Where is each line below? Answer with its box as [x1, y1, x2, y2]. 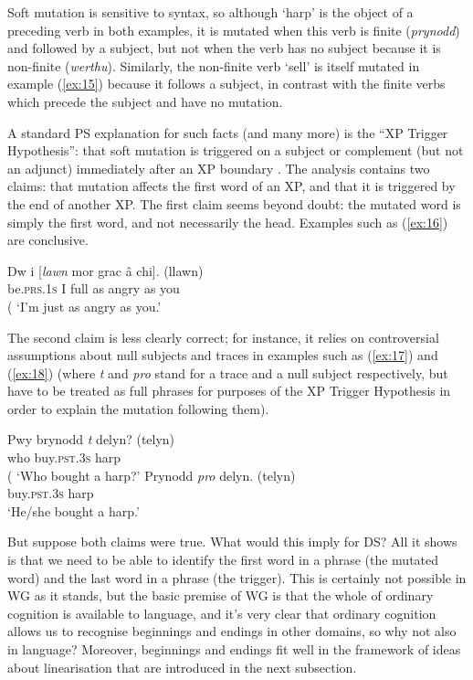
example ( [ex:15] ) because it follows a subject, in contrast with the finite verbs [7, 74, 446, 93]
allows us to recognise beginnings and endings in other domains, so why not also [7, 622, 457, 641]
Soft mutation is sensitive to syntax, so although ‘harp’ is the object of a [7, 3, 414, 21]
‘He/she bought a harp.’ [7, 501, 140, 520]
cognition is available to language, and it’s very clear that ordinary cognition [7, 603, 436, 622]
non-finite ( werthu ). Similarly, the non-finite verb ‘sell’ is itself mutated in [7, 56, 420, 75]
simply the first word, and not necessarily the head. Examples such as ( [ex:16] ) [7, 212, 448, 231]
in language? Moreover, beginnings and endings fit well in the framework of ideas [7, 640, 461, 658]
